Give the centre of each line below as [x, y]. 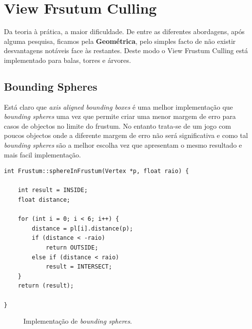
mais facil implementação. [42, 154]
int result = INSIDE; [53, 190]
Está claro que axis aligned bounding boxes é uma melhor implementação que [118, 106]
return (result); [46, 286]
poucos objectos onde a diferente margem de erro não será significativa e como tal [126, 135]
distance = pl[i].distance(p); [82, 228]
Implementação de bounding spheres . [78, 321]
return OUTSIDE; [72, 248]
